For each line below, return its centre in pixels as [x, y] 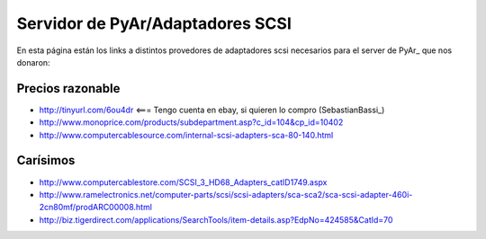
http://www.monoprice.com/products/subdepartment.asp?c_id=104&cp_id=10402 [191, 122]
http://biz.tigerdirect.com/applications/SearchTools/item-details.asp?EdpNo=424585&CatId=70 [216, 219]
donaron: [33, 62]
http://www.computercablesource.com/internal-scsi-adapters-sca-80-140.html [186, 135]
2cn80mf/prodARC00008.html [96, 208]
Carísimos [46, 160]
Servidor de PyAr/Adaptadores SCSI [154, 23]
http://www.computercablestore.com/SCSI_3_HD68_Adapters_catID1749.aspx [183, 182]
